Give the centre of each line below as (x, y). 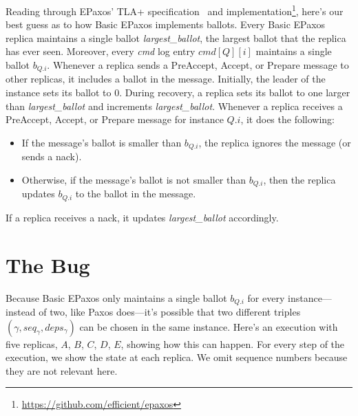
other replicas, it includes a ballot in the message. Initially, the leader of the (166, 79)
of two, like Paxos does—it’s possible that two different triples (170, 311)
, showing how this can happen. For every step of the (233, 343)
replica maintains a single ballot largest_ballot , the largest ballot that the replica (176, 37)
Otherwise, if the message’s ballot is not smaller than (134, 179)
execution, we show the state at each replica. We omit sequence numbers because (177, 357)
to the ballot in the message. (136, 194)
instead (21, 311)
